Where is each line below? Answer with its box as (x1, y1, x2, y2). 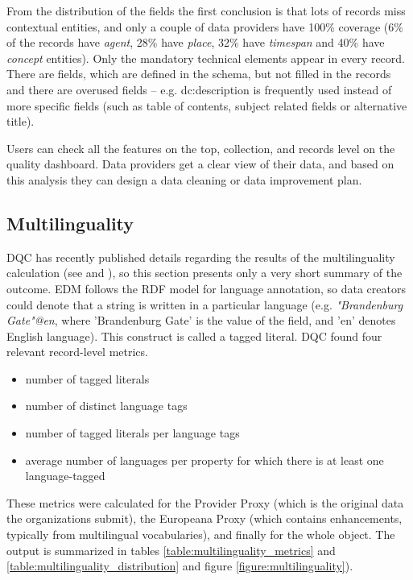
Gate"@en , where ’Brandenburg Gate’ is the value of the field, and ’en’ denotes (6, 312, 396, 329)
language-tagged (25, 467, 105, 484)
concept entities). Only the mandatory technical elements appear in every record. (6, 49, 405, 66)
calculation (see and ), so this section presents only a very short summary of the (6, 264, 403, 281)
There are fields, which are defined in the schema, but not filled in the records (6, 65, 391, 82)
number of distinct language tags (25, 397, 188, 414)
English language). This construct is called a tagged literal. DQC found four (6, 327, 382, 344)
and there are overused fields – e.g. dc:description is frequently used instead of (6, 81, 392, 97)
